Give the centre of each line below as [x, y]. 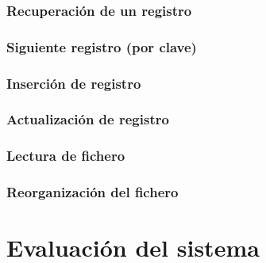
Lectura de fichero [66, 156]
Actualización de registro [88, 119]
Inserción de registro [74, 83]
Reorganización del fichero [93, 192]
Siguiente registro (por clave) [102, 46]
